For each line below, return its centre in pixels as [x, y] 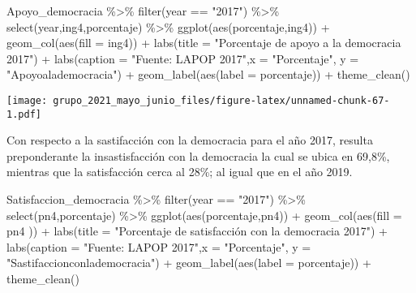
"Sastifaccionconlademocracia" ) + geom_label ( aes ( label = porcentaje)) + [189, 263]
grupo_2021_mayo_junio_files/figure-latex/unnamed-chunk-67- [221, 100]
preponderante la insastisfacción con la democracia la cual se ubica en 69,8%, [198, 155]
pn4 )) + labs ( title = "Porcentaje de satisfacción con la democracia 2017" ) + [197, 231]
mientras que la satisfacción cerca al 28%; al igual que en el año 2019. [180, 172]
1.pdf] [24, 114]
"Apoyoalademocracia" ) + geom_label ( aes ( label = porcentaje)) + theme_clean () [208, 74]
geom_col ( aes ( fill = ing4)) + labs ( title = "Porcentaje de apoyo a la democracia [204, 43]
